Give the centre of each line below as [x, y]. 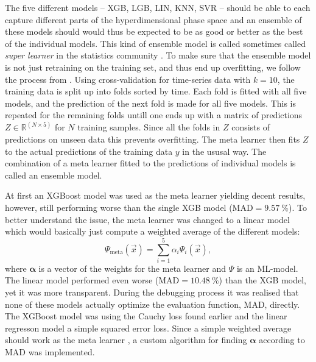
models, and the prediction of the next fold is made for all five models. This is [151, 103]
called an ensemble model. [54, 175]
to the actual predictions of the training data [89, 151]
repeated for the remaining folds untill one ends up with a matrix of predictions [154, 115]
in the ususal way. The [224, 151]
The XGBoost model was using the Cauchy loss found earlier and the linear [146, 316]
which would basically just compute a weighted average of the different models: [153, 231]
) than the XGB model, [262, 280]
